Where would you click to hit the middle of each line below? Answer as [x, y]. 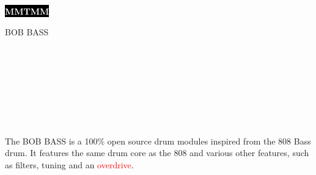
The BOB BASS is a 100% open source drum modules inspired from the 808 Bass [158, 141]
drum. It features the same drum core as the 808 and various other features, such [157, 153]
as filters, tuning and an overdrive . [69, 164]
